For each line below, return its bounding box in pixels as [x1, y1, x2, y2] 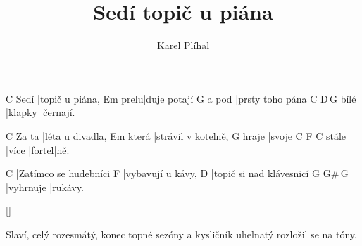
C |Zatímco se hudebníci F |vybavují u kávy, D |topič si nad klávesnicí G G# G [6, 166, 349, 181]
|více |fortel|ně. [6, 142, 70, 157]
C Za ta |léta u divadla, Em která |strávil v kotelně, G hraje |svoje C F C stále [6, 128, 347, 143]
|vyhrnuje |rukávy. [6, 179, 84, 194]
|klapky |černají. [6, 105, 75, 119]
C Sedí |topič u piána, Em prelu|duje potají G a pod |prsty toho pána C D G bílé [6, 91, 356, 105]
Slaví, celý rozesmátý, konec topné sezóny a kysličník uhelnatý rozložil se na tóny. [6, 226, 357, 241]
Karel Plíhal [156, 38, 210, 53]
